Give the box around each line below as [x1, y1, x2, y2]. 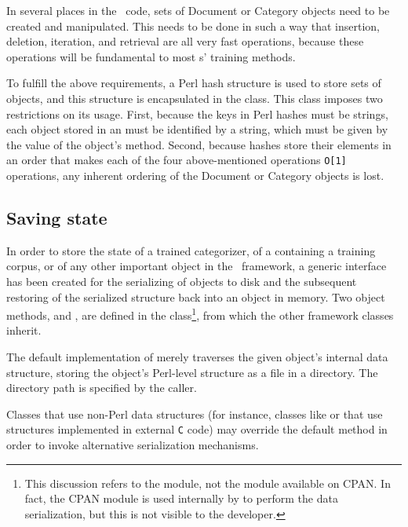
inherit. [6, 322, 42, 339]
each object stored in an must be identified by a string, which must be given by [6, 121, 388, 137]
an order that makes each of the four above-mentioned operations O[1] [6, 152, 347, 168]
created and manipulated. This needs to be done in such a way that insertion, [6, 17, 380, 34]
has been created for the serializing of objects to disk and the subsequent [6, 273, 357, 289]
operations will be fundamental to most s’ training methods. [6, 48, 296, 64]
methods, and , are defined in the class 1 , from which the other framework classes [6, 305, 394, 323]
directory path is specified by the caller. [6, 379, 197, 396]
